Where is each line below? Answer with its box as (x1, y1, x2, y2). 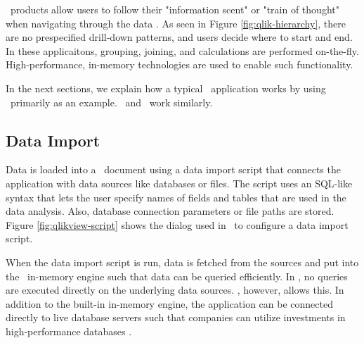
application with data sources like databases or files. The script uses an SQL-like (6, 175, 353, 190)
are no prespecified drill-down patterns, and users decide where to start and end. (6, 30, 353, 44)
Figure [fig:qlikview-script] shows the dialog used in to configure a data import (6, 217, 349, 232)
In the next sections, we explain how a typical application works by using (6, 80, 326, 95)
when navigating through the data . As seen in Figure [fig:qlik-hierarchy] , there (6, 15, 346, 30)
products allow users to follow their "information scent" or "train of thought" (10, 2, 339, 16)
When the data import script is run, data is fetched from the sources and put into (6, 254, 359, 269)
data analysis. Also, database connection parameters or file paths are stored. (6, 204, 334, 218)
